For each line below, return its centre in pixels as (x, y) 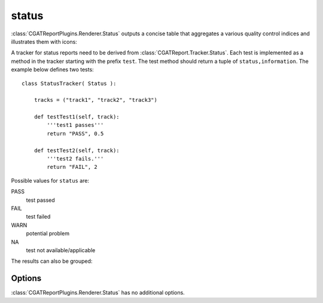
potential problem (48, 234)
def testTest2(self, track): (77, 150)
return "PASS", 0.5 (75, 134)
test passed (40, 200)
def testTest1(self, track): (77, 117)
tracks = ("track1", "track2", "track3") (96, 100)
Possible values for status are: (50, 180)
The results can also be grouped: (52, 261)
